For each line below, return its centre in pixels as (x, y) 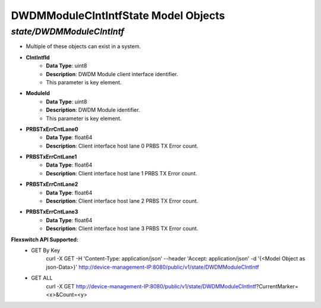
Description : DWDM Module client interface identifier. (112, 74)
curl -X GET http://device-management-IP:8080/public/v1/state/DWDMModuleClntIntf (151, 286)
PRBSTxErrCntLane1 (51, 157)
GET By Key (46, 250)
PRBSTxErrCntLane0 (52, 129)
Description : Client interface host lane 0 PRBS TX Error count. (122, 146)
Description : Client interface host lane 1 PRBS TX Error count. (122, 173)
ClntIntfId (38, 57)
